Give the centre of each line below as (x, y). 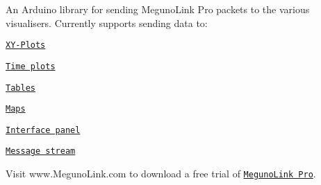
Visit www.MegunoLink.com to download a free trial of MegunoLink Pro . (161, 174)
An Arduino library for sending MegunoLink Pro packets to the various (158, 9)
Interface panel (43, 130)
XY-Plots (26, 45)
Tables (20, 88)
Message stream (41, 151)
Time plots (31, 66)
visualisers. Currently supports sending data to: (107, 23)
